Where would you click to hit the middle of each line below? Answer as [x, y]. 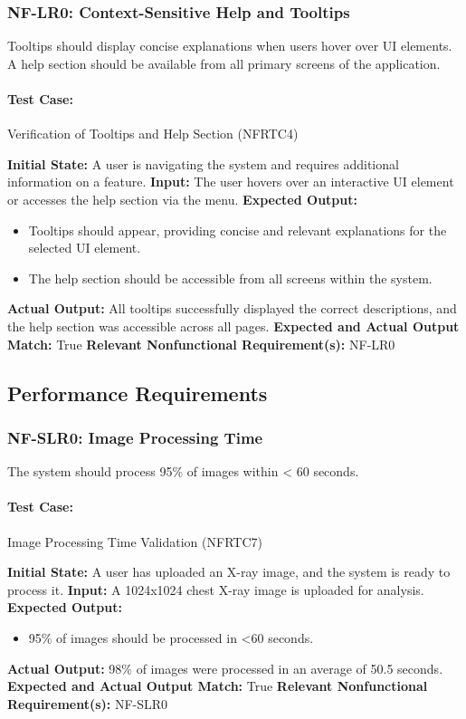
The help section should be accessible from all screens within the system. [230, 278]
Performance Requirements [138, 393]
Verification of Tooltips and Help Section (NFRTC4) [153, 134]
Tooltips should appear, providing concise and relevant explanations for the [238, 230]
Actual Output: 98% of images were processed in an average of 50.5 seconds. [225, 668]
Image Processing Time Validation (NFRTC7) [135, 541]
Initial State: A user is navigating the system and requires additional [203, 163]
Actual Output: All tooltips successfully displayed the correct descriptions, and [232, 308]
